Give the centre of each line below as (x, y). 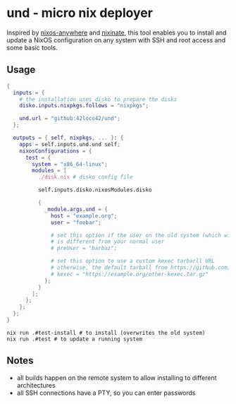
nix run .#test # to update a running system (74, 339)
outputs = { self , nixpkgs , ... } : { (68, 138)
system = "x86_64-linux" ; (70, 164)
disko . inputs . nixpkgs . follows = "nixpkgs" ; (84, 106)
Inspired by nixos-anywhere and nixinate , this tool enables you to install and (117, 32)
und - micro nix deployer (80, 13)
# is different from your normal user (108, 242)
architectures (36, 385)
